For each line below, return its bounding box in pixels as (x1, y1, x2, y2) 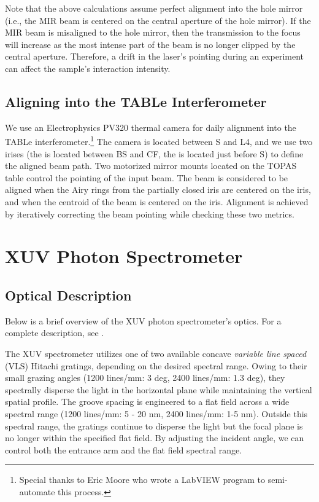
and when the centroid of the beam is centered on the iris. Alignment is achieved (5, 195, 309, 208)
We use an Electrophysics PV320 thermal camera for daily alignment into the (5, 120, 296, 133)
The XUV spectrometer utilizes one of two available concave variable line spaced (5, 347, 307, 359)
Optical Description (5, 285, 132, 304)
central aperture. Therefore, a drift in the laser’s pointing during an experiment (5, 50, 304, 63)
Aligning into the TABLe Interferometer (5, 92, 267, 111)
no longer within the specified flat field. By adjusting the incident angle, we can (5, 431, 304, 444)
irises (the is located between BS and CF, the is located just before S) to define (5, 147, 304, 160)
